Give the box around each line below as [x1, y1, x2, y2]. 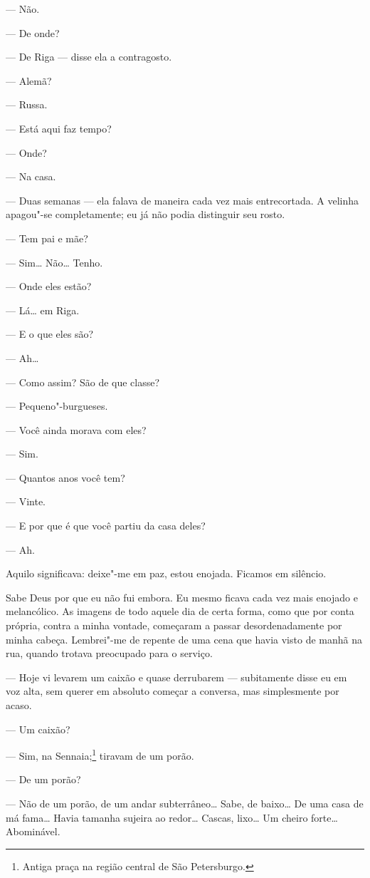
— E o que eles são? [6, 326, 94, 341]
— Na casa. [6, 169, 56, 184]
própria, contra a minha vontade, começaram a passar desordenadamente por [6, 618, 342, 633]
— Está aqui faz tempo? [6, 120, 112, 135]
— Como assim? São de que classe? [6, 374, 160, 389]
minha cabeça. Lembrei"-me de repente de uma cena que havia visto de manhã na [6, 631, 362, 646]
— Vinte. [6, 494, 46, 509]
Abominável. [6, 824, 60, 839]
